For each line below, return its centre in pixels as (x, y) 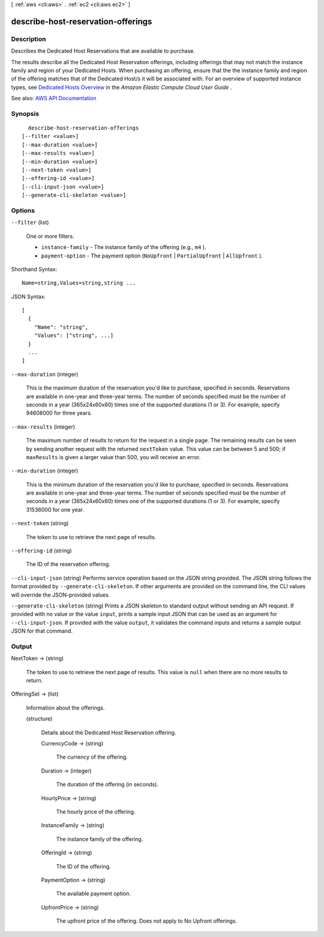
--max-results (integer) (43, 427)
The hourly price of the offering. (96, 812)
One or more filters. (50, 236)
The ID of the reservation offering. (68, 564)
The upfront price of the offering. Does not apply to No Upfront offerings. (146, 921)
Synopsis (25, 113)
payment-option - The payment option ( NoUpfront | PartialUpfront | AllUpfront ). (152, 256)
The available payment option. (94, 894)
